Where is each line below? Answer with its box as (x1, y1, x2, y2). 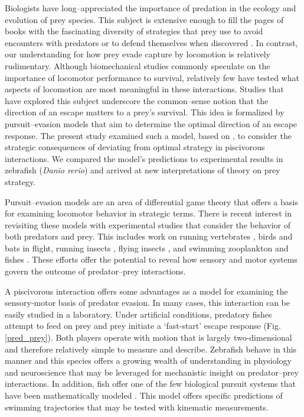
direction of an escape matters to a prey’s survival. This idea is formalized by (5, 106, 285, 118)
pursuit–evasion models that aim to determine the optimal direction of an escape (5, 117, 298, 130)
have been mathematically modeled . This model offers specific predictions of (5, 389, 283, 401)
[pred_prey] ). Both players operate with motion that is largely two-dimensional (5, 331, 292, 344)
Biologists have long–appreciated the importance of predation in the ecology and (5, 2, 296, 14)
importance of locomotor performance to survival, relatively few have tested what (5, 71, 299, 83)
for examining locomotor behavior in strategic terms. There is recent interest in (5, 207, 292, 219)
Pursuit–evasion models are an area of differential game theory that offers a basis (5, 195, 298, 208)
